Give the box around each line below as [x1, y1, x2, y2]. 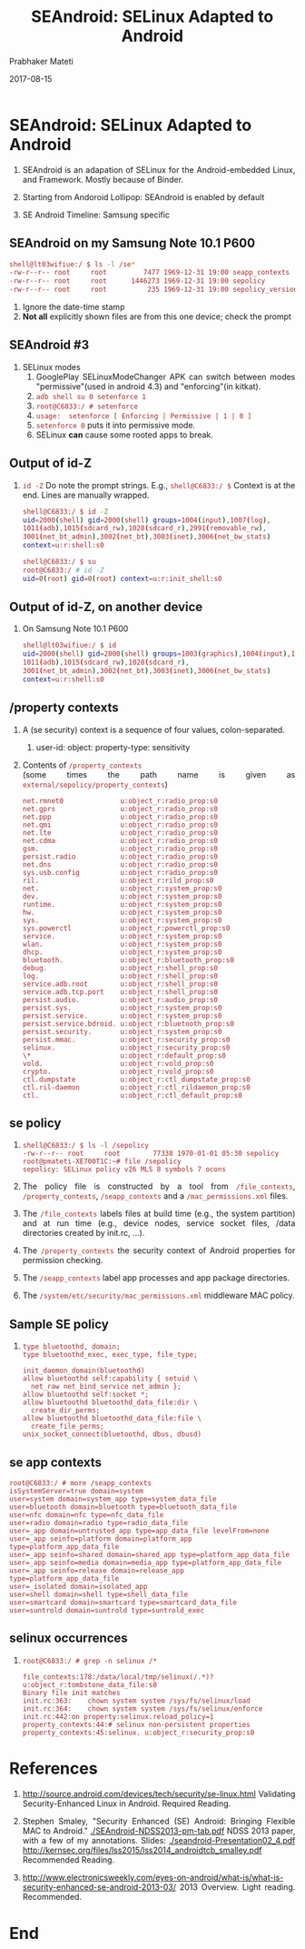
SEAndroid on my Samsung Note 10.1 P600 [9, 236, 256, 251]
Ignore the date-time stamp [22, 302, 125, 312]
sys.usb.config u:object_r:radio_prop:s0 [22, 868, 219, 877]
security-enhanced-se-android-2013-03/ [22, 1881, 176, 1893]
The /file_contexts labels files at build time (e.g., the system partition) [22, 1208, 296, 1220]
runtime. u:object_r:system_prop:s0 [22, 899, 222, 909]
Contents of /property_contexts [22, 759, 143, 770]
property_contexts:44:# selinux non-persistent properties [22, 1720, 251, 1729]
